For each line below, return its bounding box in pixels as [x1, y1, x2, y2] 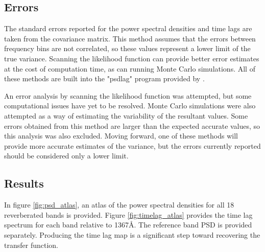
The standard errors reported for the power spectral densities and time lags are [4, 23, 252, 34]
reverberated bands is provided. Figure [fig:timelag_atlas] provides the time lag [4, 209, 253, 220]
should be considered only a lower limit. [4, 150, 129, 161]
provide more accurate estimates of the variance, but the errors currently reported [4, 140, 261, 151]
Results [4, 175, 44, 191]
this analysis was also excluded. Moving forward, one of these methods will [4, 130, 238, 141]
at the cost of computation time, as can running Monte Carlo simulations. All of [4, 63, 255, 74]
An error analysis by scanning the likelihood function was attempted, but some [4, 90, 252, 101]
